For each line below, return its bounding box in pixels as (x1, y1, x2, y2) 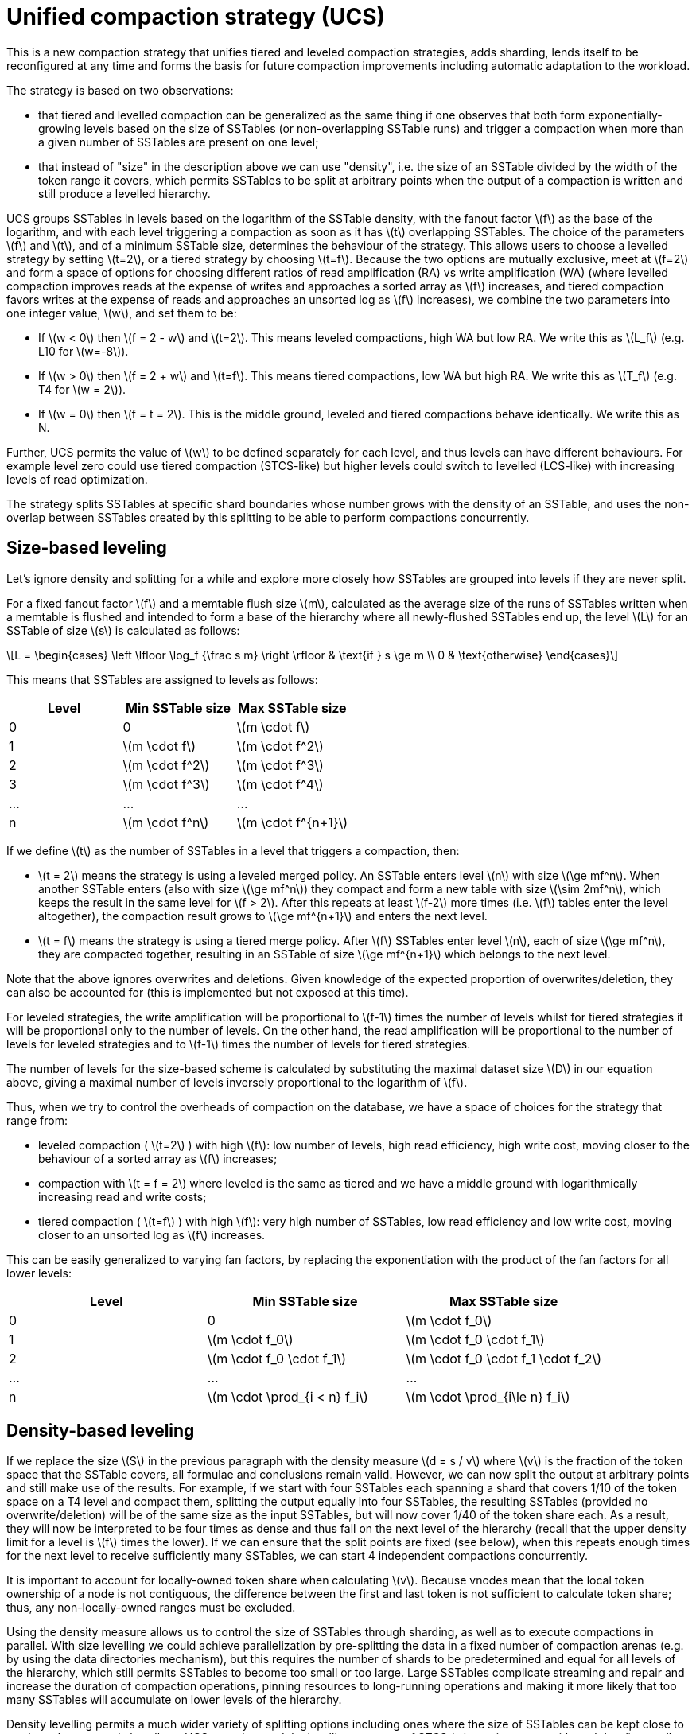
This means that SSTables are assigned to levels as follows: (6, 672, 318, 686)
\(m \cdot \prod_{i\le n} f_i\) (406, 1388, 570, 1405)
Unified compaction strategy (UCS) (6, 3, 386, 30)
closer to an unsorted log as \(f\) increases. (38, 1227, 266, 1242)
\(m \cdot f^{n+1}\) (236, 814, 348, 830)
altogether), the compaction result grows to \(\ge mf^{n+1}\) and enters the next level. (38, 908, 488, 923)
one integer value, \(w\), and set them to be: (6, 305, 237, 320)
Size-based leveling (6, 538, 167, 558)
